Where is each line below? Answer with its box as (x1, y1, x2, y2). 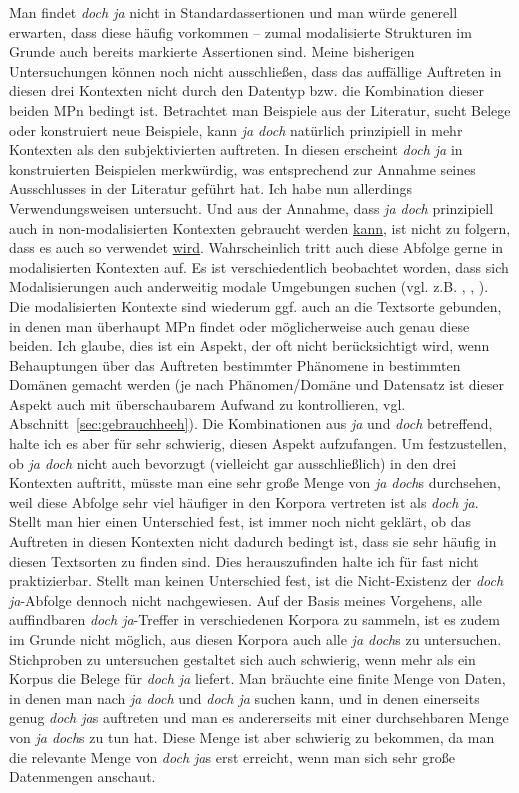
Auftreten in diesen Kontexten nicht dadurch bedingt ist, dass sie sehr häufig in (9, 531, 497, 552)
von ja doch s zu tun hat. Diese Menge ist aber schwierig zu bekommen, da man (9, 726, 495, 747)
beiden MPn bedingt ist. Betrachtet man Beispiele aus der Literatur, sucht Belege (9, 99, 511, 120)
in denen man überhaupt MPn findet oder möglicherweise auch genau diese (9, 315, 470, 336)
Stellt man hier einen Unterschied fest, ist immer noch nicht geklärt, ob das (9, 511, 472, 532)
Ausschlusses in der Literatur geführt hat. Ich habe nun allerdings (9, 178, 412, 199)
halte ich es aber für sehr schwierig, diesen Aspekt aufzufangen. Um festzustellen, (9, 433, 507, 454)
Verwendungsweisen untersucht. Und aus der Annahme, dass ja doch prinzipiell (9, 197, 494, 218)
